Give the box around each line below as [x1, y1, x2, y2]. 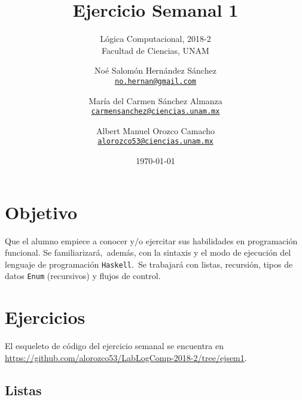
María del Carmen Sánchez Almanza [89, 94, 222, 107]
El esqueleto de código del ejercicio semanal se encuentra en [5, 340, 224, 352]
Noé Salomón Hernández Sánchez [94, 64, 216, 77]
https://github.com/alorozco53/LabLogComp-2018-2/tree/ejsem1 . [5, 351, 247, 363]
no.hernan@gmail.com [114, 77, 197, 86]
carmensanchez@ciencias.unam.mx [91, 107, 220, 116]
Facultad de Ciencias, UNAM [102, 44, 209, 56]
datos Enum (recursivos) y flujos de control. [5, 269, 161, 282]
